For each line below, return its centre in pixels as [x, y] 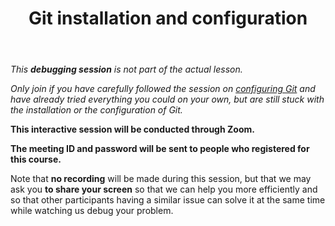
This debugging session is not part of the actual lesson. [126, 69]
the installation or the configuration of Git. [96, 110]
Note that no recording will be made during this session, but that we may [161, 179]
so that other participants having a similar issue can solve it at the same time [168, 200]
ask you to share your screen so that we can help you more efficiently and [164, 189]
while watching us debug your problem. [92, 211]
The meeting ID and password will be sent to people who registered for [160, 149]
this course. [36, 159]
